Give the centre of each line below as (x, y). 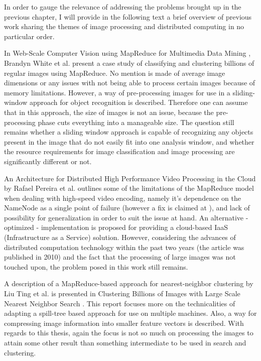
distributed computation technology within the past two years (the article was (124, 247)
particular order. (29, 36)
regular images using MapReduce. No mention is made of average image (115, 73)
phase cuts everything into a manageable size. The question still (136, 122)
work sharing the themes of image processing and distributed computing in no (124, 26)
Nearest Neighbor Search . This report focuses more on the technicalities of (120, 303)
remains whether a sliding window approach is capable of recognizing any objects (129, 132)
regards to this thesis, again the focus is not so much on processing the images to (129, 333)
